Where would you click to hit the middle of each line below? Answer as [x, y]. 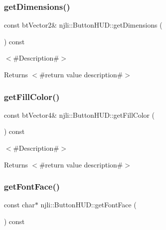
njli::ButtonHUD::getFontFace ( [88, 205]
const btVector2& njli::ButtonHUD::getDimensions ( [83, 25]
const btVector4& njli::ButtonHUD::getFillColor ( [79, 115]
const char [19, 205]
